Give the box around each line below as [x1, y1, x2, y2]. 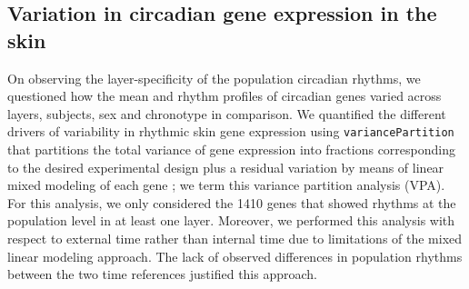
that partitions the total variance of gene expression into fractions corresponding [7, 140, 455, 159]
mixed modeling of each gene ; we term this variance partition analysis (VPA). [7, 175, 445, 194]
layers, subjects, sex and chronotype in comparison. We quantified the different [7, 104, 446, 123]
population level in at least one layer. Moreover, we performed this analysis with [7, 211, 455, 230]
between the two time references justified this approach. [7, 264, 317, 284]
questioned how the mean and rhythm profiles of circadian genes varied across [7, 86, 442, 105]
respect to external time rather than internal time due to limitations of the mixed [7, 229, 463, 247]
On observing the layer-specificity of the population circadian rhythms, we [7, 68, 421, 87]
